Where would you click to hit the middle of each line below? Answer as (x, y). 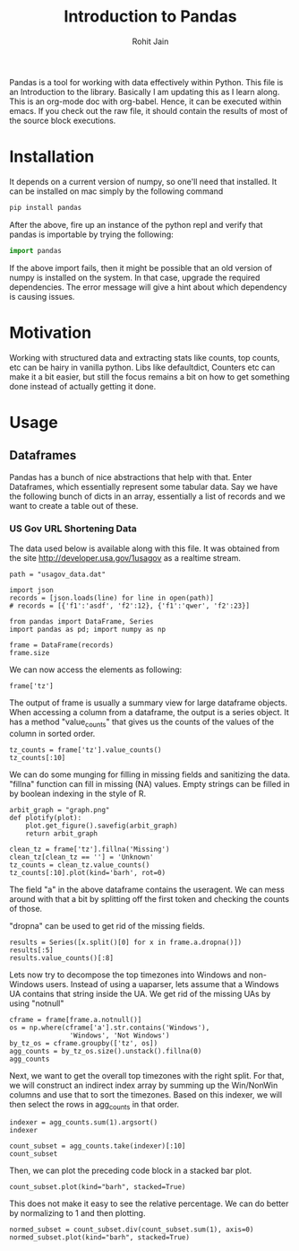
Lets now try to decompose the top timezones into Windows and (128, 975)
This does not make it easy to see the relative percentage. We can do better (149, 1203)
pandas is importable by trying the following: (92, 234)
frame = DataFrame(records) (62, 645)
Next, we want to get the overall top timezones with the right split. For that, (147, 1075)
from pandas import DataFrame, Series (81, 621)
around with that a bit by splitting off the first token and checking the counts (149, 898)
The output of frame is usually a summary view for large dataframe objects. (149, 703)
